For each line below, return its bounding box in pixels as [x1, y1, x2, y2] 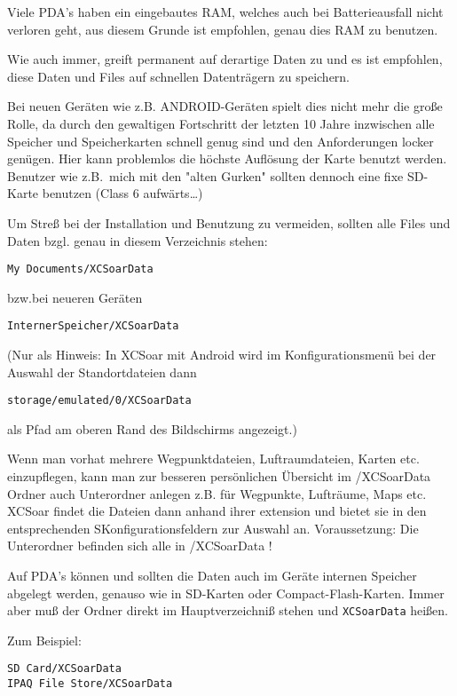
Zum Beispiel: [7, 630, 82, 649]
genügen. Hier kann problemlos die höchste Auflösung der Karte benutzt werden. [7, 149, 447, 168]
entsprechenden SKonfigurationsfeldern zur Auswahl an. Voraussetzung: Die [7, 518, 419, 537]
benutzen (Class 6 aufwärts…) [42, 184, 203, 202]
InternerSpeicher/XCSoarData [7, 320, 179, 333]
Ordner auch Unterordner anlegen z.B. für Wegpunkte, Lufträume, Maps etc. [7, 484, 427, 502]
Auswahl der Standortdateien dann [7, 362, 197, 381]
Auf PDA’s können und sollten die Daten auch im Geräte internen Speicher [7, 566, 417, 585]
